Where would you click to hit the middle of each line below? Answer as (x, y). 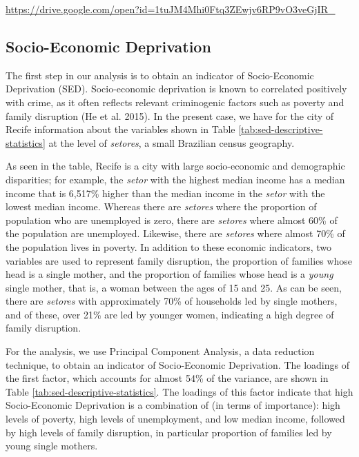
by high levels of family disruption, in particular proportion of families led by (169, 432)
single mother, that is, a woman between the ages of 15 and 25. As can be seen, (174, 287)
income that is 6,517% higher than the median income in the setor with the (165, 193)
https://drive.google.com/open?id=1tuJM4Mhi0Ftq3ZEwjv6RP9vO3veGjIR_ (171, 9)
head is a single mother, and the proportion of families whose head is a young (169, 274)
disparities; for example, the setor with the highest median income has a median (175, 179)
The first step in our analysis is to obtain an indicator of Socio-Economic (160, 75)
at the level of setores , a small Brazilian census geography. (172, 142)
